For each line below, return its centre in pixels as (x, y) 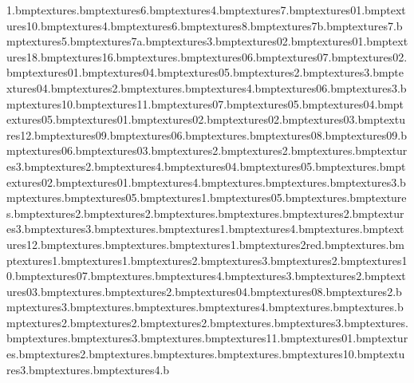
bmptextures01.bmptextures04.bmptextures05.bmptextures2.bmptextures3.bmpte (205, 72)
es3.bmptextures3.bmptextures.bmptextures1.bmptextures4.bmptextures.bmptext (205, 229)
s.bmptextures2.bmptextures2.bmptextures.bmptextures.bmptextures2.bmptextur (205, 213)
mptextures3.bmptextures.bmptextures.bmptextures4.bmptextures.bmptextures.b (205, 307)
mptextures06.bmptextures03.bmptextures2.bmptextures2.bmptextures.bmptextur (207, 150)
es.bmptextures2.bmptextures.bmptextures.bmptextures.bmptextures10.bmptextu (206, 354)
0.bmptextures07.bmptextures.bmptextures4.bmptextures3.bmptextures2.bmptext (206, 276)
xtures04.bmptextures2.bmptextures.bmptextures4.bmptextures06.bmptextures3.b (207, 87)
